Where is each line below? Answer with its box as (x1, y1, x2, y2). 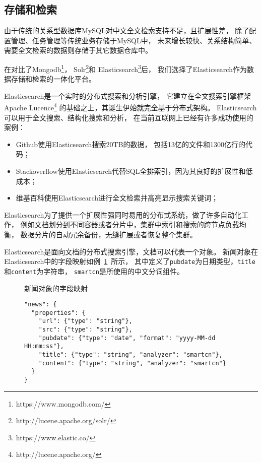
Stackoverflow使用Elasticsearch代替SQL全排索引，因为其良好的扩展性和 (16, 166, 246, 176)
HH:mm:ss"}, (24, 343, 64, 350)
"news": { (24, 301, 57, 308)
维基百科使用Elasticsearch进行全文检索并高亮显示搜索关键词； (16, 192, 219, 203)
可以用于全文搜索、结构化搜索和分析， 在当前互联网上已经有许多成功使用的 (4, 112, 253, 122)
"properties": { (31, 309, 86, 316)
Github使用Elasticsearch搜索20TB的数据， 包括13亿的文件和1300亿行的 (16, 139, 246, 149)
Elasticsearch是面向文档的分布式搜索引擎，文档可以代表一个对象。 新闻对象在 (4, 246, 258, 256)
